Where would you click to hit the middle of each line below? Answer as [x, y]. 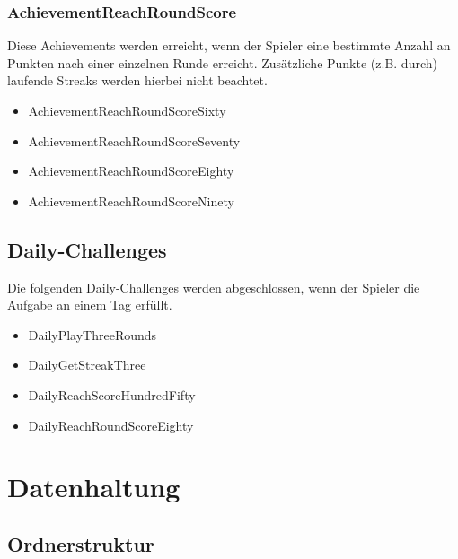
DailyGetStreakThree [87, 365]
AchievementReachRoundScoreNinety [131, 201]
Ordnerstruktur [81, 543]
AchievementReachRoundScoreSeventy [134, 140]
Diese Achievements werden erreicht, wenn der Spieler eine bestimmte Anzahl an [229, 45]
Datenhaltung [94, 487]
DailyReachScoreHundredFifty [112, 394]
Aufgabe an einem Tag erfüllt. [90, 305]
